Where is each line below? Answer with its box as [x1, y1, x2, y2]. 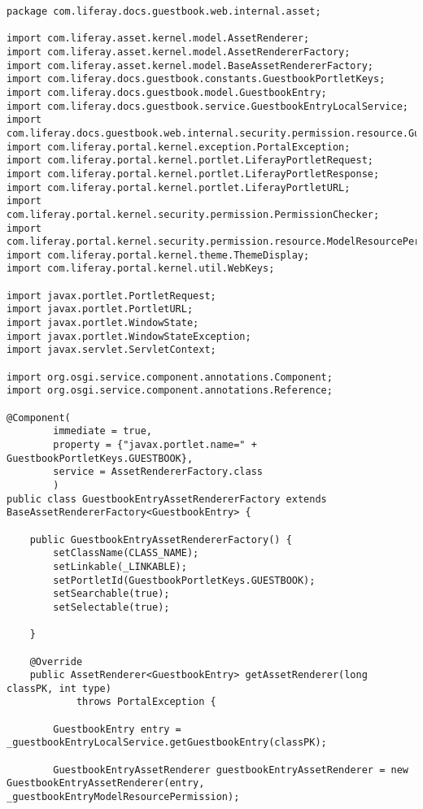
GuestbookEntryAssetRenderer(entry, [7, 777, 205, 789]
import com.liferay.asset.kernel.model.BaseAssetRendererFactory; [7, 59, 374, 72]
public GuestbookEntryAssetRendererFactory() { [29, 533, 292, 546]
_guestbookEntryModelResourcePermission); [7, 791, 240, 803]
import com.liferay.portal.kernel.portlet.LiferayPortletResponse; [7, 167, 380, 180]
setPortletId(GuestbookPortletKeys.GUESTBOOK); [53, 574, 316, 586]
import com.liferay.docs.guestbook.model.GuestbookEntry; [7, 86, 327, 98]
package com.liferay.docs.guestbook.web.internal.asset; [7, 6, 321, 17]
